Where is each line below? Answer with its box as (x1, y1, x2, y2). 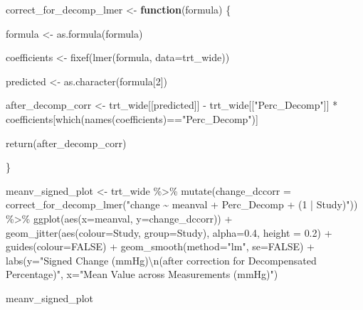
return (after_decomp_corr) (6, 135, 127, 150)
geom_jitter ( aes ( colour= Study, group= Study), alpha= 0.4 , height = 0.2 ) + (6, 225, 332, 240)
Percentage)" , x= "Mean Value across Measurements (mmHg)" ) (6, 267, 278, 282)
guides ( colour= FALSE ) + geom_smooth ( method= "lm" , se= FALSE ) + (6, 239, 315, 254)
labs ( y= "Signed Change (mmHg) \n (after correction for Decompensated (6, 252, 317, 267)
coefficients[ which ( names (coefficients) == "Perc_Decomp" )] (6, 111, 258, 126)
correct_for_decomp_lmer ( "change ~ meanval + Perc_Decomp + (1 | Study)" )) (6, 197, 358, 212)
